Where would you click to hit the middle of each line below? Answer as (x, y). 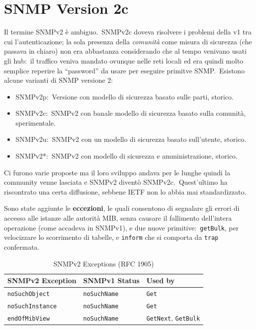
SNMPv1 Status (112, 280)
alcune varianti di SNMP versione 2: (59, 80)
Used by (160, 280)
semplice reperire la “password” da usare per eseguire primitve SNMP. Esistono (124, 70)
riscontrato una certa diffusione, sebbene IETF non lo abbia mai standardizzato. (125, 191)
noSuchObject (29, 294)
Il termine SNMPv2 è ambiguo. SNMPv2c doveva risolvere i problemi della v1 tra (128, 32)
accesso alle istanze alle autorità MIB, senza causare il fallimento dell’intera (118, 218)
